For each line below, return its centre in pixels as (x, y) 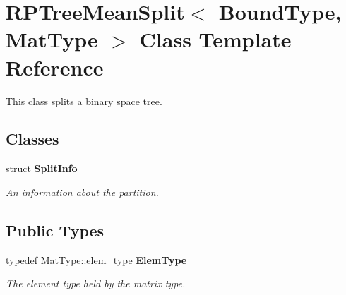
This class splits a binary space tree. (84, 101)
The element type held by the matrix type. (96, 283)
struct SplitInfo (42, 168)
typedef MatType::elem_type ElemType (96, 259)
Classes (32, 139)
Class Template (215, 39)
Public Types (55, 230)
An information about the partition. (82, 192)
